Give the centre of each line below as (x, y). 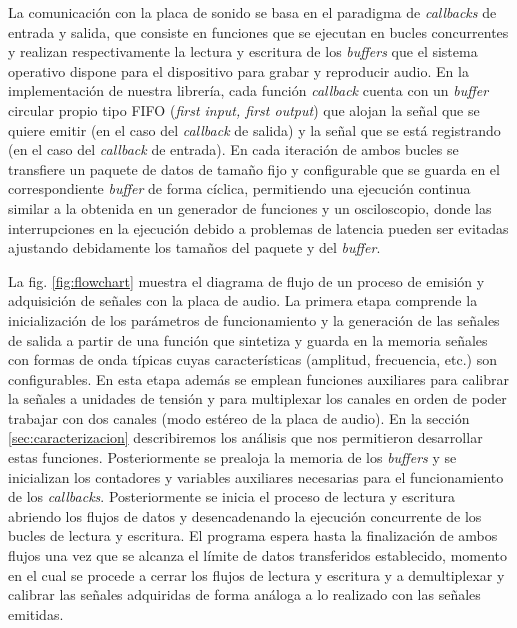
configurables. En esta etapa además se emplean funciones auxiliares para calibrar (258, 378)
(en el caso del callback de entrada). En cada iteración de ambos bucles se (233, 149)
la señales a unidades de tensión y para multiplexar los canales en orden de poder (257, 398)
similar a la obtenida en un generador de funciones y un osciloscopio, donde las (250, 207)
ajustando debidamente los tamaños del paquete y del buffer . (194, 247)
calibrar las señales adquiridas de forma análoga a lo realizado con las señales (244, 594)
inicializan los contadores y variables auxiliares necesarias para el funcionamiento (256, 476)
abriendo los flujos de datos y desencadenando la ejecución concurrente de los (245, 515)
